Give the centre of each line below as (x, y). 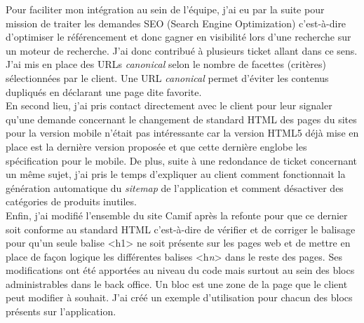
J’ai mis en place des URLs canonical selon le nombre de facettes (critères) (166, 64)
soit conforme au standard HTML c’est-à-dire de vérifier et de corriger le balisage (181, 229)
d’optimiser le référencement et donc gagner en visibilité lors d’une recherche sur (178, 37)
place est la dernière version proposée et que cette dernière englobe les (156, 146)
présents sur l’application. (61, 311)
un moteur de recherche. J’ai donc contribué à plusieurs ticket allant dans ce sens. (182, 50)
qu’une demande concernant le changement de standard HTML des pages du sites (181, 119)
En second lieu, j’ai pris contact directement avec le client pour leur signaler (169, 105)
